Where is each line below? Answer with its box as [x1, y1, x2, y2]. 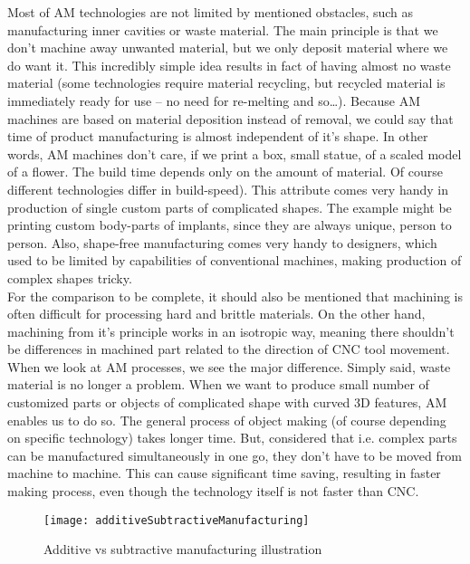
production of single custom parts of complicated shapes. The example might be [7, 197, 452, 216]
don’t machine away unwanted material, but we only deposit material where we [7, 38, 448, 57]
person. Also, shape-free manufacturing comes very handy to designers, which [7, 233, 437, 252]
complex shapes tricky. [7, 268, 132, 287]
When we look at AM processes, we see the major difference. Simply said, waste [7, 357, 451, 376]
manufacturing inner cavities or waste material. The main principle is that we [7, 20, 438, 39]
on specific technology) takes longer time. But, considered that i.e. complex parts [7, 428, 457, 447]
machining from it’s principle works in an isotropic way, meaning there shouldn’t [7, 321, 455, 340]
